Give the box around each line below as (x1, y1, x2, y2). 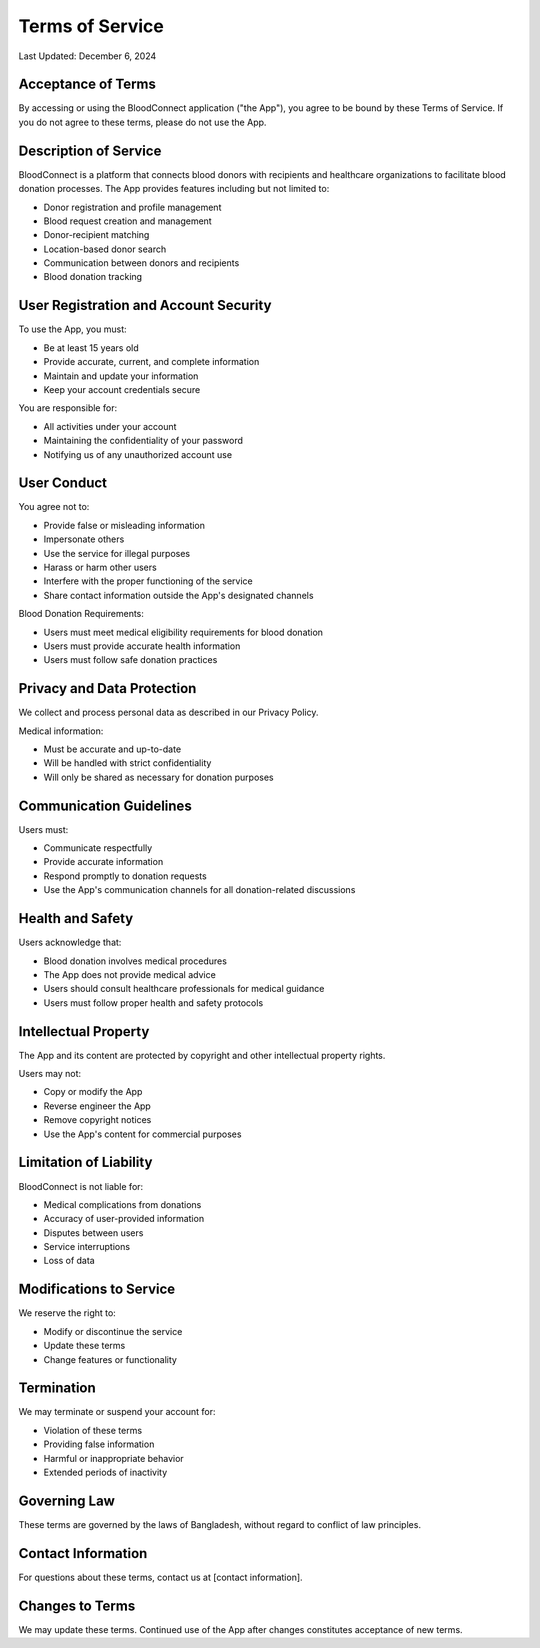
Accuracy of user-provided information (43, 1213, 205, 1225)
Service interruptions (43, 1241, 130, 1253)
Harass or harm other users (43, 561, 157, 573)
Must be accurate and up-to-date (43, 743, 182, 755)
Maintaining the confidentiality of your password (43, 435, 244, 447)
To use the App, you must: (18, 323, 127, 335)
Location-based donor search (43, 243, 167, 255)
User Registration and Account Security (18, 297, 272, 314)
